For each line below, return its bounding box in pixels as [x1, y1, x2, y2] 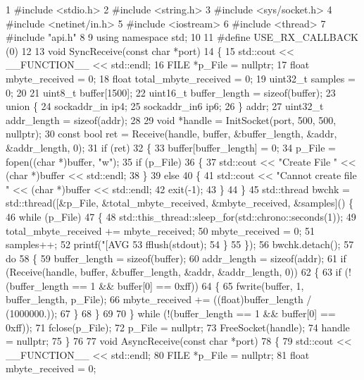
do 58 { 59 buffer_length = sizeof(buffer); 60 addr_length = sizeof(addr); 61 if [6, 250, 346, 265]
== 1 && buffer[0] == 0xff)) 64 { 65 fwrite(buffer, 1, [72, 278, 304, 293]
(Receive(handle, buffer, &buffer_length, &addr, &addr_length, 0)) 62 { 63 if [6, 264, 341, 279]
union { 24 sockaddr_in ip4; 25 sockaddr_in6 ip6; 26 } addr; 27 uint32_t [6, 99, 324, 114]
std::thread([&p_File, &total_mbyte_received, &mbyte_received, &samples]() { [6, 195, 354, 210]
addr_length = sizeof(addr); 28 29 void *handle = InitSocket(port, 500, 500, [6, 112, 337, 127]
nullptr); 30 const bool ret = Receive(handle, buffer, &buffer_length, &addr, [6, 126, 337, 141]
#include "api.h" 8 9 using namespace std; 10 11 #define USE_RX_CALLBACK [6, 30, 358, 44]
